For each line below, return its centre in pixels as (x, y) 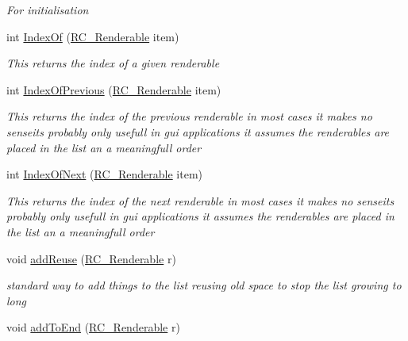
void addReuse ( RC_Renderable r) (91, 258)
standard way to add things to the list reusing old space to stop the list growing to (204, 285)
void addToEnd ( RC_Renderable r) (93, 327)
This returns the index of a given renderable (113, 63)
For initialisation (48, 10)
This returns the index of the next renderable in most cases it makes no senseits (200, 200)
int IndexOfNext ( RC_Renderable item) (105, 174)
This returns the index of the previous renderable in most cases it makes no (189, 116)
